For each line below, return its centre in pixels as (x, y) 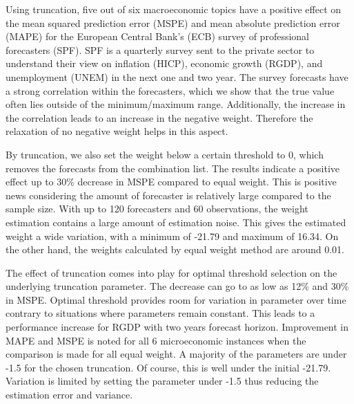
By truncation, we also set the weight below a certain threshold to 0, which (165, 154)
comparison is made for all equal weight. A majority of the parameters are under (176, 354)
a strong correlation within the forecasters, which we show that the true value (170, 90)
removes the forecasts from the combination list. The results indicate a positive (173, 168)
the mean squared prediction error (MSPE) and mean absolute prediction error (173, 22)
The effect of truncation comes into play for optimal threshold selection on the (171, 272)
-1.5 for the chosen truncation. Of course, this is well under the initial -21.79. (168, 367)
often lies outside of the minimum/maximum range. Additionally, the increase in (176, 104)
